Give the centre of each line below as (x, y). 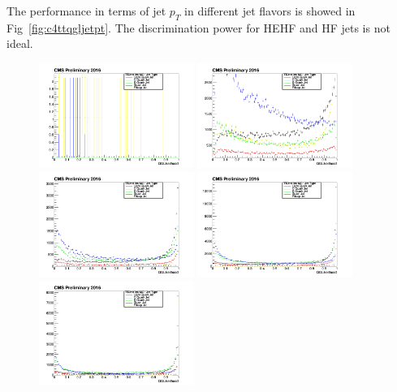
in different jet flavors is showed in (270, 11)
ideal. (20, 43)
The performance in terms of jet (86, 11)
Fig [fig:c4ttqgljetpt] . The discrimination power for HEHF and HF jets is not (198, 27)
